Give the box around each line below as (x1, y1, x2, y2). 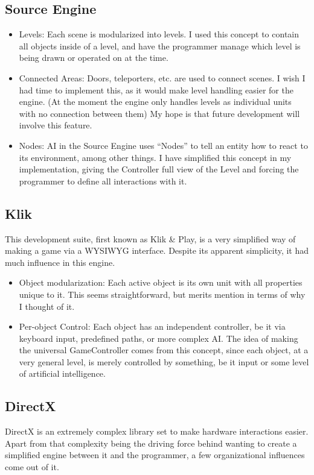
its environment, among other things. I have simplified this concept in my (19, 151, 292, 163)
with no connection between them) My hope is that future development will (19, 107, 300, 119)
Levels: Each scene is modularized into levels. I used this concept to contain (19, 28, 300, 40)
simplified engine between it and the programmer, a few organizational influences (5, 448, 305, 461)
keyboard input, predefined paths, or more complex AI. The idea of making (19, 332, 298, 344)
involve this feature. (19, 119, 92, 131)
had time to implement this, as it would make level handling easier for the (19, 83, 293, 96)
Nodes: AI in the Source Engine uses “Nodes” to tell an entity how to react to (19, 139, 308, 151)
